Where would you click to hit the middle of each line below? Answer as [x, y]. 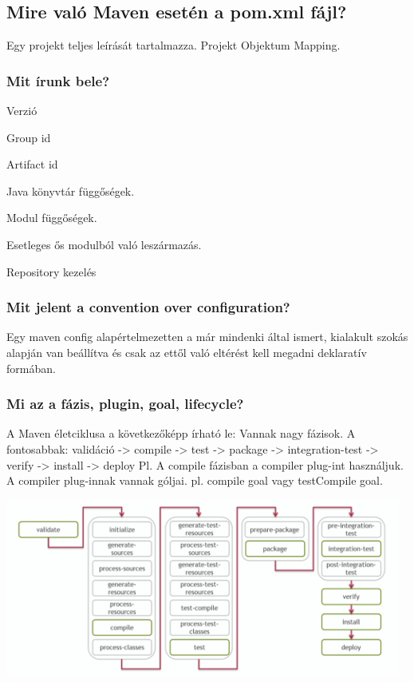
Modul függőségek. [52, 218]
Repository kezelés [51, 271]
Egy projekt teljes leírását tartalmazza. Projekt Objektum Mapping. [173, 45]
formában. [31, 368]
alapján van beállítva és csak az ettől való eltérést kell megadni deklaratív [187, 352]
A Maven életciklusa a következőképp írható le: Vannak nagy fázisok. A [181, 433]
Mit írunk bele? [58, 80]
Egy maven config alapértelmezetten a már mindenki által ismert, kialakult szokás [207, 337]
